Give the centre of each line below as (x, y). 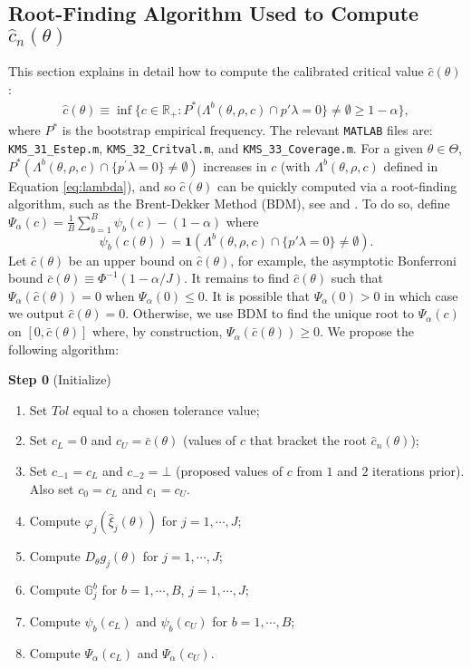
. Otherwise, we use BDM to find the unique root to (269, 313)
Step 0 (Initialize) (60, 379)
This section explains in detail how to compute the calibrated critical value (216, 71)
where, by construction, (158, 331)
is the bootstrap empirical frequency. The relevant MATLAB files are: (247, 130)
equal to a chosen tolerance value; (166, 409)
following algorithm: (64, 349)
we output (36, 313)
